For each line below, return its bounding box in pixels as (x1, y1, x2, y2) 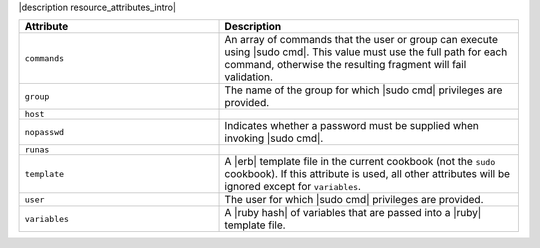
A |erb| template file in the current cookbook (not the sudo (224, 155, 496, 169)
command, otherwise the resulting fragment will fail (224, 58, 467, 72)
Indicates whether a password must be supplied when (224, 119, 480, 133)
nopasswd (24, 126, 65, 137)
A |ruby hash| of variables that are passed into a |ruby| (224, 206, 482, 220)
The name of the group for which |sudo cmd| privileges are (224, 83, 503, 97)
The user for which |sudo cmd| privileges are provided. (224, 193, 484, 207)
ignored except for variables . (224, 180, 362, 194)
